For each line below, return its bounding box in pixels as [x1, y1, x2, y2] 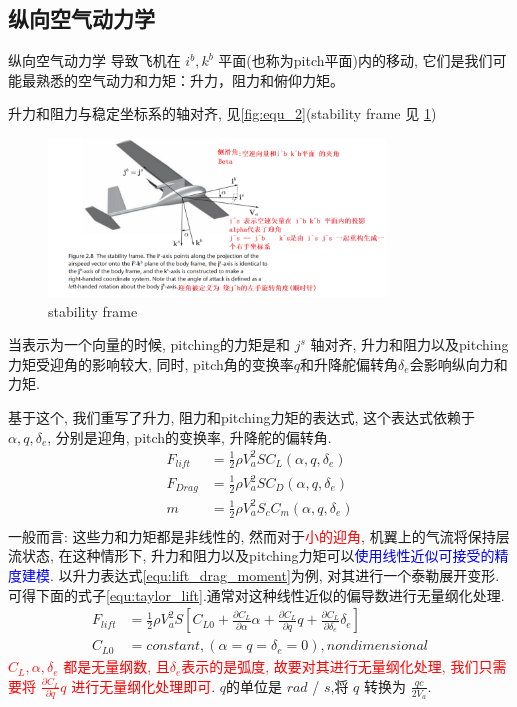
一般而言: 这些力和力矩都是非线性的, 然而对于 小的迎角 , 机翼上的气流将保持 [8, 525, 496, 546]
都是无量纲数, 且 [63, 656, 170, 677]
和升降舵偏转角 [300, 353, 399, 374]
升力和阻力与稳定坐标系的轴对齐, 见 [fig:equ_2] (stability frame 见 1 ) [8, 103, 437, 124]
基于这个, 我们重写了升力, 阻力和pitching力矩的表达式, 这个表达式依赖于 [8, 406, 476, 427]
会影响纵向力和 [409, 353, 508, 374]
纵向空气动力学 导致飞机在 [8, 50, 181, 71]
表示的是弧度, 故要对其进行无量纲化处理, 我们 [181, 656, 479, 677]
